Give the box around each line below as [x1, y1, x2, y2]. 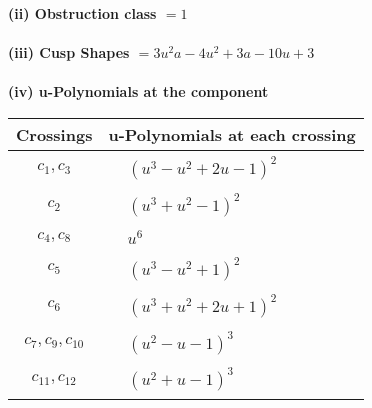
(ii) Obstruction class [8, 3, 157, 23]
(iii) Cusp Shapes [8, 42, 130, 63]
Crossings [16, 122, 93, 146]
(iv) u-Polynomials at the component [8, 81, 269, 102]
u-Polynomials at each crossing [108, 122, 356, 146]
